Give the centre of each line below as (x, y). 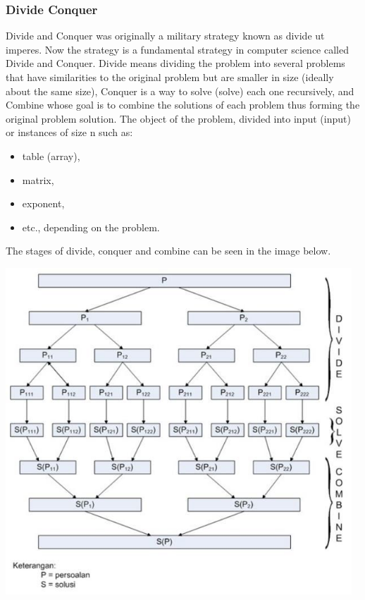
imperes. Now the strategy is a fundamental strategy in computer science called (177, 49)
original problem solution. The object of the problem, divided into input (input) (178, 118)
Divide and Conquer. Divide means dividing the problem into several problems (175, 63)
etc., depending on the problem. (91, 227)
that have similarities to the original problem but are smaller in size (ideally (170, 77)
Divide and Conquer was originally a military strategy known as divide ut (165, 36)
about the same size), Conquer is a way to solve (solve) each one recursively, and (180, 91)
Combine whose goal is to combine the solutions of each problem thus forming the (183, 105)
